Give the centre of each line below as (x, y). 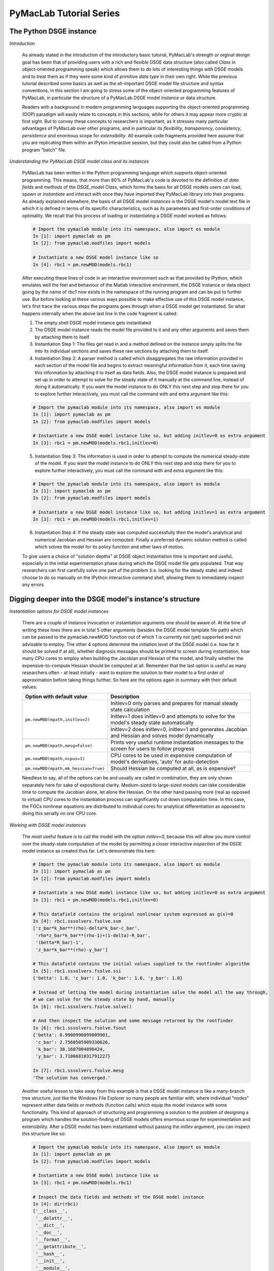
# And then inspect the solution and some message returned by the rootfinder (133, 1021)
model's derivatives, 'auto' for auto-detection (164, 762)
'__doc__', (49, 1232)
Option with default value (56, 697)
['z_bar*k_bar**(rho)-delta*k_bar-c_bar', (86, 928)
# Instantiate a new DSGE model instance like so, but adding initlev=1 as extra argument (149, 512)
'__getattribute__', (61, 1247)
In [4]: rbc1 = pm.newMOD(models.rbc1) (82, 265)
